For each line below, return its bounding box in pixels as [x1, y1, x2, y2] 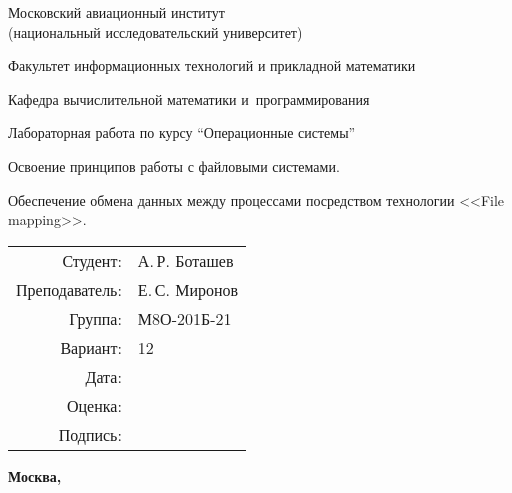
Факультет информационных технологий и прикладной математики [8, 55, 416, 76]
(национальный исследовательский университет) [8, 21, 303, 42]
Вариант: [60, 335, 122, 359]
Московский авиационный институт [8, 2, 225, 22]
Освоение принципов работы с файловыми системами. [8, 155, 340, 176]
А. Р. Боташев [137, 248, 234, 272]
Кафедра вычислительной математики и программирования [8, 88, 370, 109]
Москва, [8, 465, 62, 486]
